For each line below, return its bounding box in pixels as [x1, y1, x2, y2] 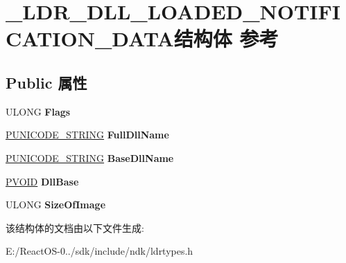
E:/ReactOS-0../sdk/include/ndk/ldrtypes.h [6, 244, 193, 258]
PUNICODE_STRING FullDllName [6, 127, 169, 142]
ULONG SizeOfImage [6, 197, 106, 212]
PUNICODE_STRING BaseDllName [6, 150, 174, 165]
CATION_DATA [6, 24, 174, 53]
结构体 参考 [173, 24, 279, 53]
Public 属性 [6, 71, 87, 93]
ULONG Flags [6, 104, 71, 118]
